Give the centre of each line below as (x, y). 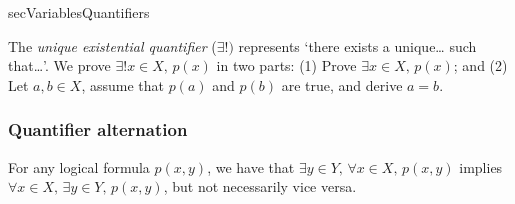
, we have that (251, 166)
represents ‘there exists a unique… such (357, 45)
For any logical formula (79, 166)
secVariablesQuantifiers (79, 12)
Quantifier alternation (98, 129)
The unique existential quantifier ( (112, 45)
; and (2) (480, 65)
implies (481, 166)
